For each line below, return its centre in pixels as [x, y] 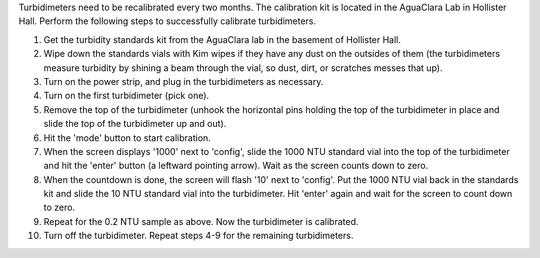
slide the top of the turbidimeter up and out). [135, 124]
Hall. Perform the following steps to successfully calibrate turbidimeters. [167, 21]
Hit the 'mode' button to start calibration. [127, 137]
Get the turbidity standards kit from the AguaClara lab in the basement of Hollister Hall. [222, 39]
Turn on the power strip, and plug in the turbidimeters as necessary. [183, 81]
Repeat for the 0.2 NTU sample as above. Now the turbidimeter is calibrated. [201, 221]
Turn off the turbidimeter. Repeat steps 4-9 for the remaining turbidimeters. [198, 236]
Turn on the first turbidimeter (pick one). [126, 96]
